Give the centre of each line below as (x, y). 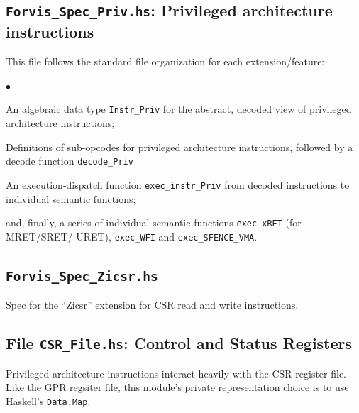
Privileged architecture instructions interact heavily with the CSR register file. (176, 373)
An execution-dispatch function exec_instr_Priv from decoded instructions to (178, 184)
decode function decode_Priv (70, 161)
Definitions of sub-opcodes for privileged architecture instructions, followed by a (179, 147)
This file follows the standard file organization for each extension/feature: (165, 61)
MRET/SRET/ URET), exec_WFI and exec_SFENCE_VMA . (132, 236)
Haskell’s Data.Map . (48, 401)
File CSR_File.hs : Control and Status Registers (179, 343)
